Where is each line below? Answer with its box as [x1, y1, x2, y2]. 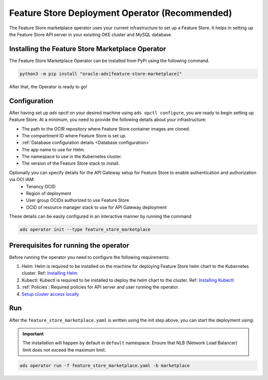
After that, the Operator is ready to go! [9, 83, 88, 89]
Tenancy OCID [26, 184, 56, 190]
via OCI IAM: [9, 177, 35, 183]
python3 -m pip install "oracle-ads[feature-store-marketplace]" [19, 71, 182, 76]
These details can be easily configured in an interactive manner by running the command [9, 213, 192, 219]
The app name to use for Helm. [21, 146, 85, 152]
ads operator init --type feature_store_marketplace [19, 227, 151, 233]
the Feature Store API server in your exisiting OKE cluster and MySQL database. [9, 31, 172, 37]
